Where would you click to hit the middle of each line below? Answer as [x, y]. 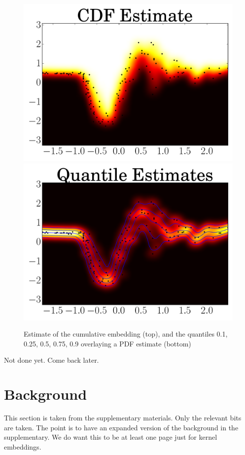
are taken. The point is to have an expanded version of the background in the [121, 427]
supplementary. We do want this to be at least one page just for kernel [111, 437]
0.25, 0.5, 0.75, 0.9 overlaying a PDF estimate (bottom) [107, 343]
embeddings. [23, 446]
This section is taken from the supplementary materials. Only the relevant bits [123, 418]
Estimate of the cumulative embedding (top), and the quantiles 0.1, [126, 334]
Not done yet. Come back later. [52, 360]
